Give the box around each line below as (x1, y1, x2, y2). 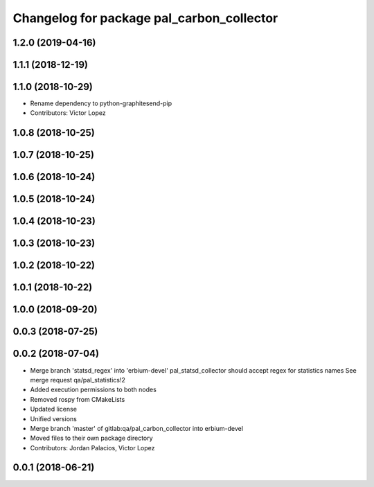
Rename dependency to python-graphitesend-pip (30, 99, 172, 107)
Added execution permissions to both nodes (30, 385, 157, 394)
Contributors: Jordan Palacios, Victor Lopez (30, 443, 155, 452)
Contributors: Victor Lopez (30, 109, 107, 117)
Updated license (30, 405, 78, 414)
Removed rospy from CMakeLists (30, 395, 125, 403)
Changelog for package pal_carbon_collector (12, 10, 278, 26)
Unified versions (30, 414, 78, 423)
